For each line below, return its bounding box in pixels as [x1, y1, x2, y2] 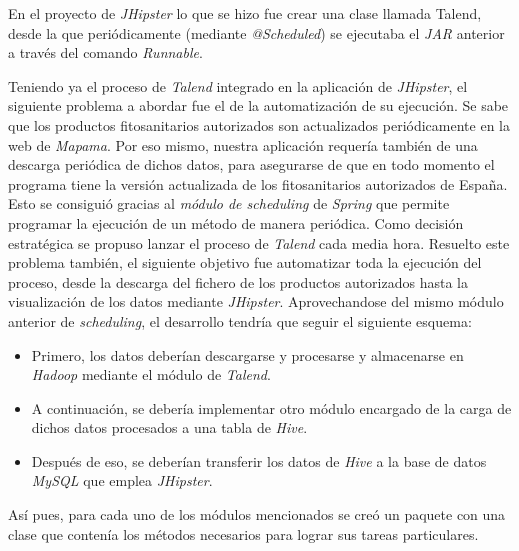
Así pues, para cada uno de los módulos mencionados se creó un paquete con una [8, 504, 506, 525]
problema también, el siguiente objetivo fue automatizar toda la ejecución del [8, 252, 482, 273]
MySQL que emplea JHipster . [31, 470, 213, 491]
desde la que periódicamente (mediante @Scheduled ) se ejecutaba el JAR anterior [8, 22, 505, 43]
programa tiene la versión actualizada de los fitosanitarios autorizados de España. [8, 173, 508, 194]
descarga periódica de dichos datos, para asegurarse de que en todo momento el [8, 154, 495, 175]
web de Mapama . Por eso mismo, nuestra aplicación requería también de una [8, 134, 478, 155]
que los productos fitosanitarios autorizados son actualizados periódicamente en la [8, 114, 510, 135]
